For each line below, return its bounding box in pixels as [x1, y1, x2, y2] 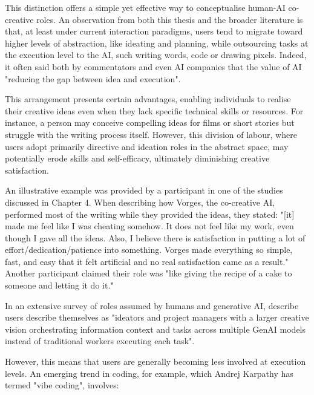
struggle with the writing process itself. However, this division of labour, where [5, 128, 297, 140]
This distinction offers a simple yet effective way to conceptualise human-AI [5, 1, 286, 13]
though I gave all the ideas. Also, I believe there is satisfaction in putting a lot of [5, 231, 306, 244]
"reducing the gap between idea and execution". [5, 72, 181, 85]
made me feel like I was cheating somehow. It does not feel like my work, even [5, 220, 294, 232]
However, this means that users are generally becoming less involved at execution [5, 355, 306, 368]
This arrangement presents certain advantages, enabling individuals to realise [5, 93, 291, 105]
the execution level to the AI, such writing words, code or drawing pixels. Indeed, [5, 48, 307, 61]
